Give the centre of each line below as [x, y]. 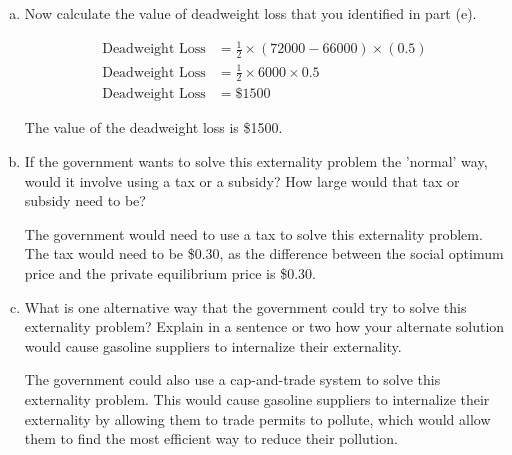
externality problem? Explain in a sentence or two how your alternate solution [264, 326]
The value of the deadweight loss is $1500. [153, 127]
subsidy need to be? [85, 200]
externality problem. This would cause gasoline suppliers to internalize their [257, 398]
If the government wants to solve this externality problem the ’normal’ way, [256, 160]
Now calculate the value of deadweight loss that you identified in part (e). [250, 13]
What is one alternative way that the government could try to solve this [245, 306]
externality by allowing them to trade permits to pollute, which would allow [257, 418]
